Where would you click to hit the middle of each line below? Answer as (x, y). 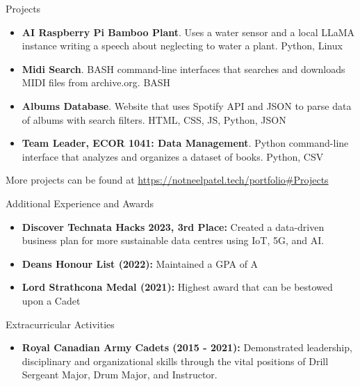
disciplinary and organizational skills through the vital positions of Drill (175, 361)
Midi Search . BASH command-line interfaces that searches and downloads (183, 69)
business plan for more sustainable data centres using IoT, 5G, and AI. (173, 240)
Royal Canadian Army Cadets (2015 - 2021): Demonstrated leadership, (187, 347)
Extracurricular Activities (60, 324)
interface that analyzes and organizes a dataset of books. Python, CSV (173, 156)
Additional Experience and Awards (80, 203)
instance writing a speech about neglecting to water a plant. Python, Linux (182, 46)
